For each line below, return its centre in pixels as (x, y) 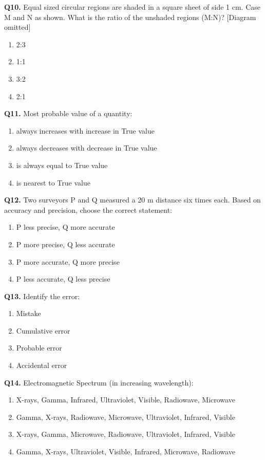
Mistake (29, 313)
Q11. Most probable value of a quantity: (68, 113)
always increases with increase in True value (85, 130)
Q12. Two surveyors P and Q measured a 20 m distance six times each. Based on (132, 200)
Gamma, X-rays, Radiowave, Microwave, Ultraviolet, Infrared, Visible (126, 417)
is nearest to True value (53, 182)
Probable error (39, 348)
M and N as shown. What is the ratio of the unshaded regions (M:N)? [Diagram (130, 17)
